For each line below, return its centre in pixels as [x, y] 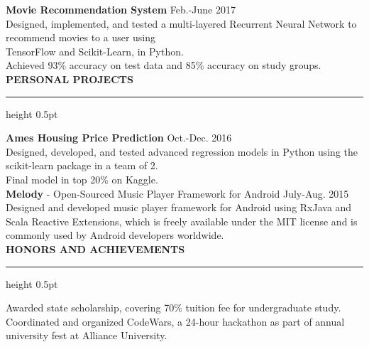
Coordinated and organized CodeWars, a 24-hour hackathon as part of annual [175, 321]
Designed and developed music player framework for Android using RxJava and [179, 207]
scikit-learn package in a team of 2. [82, 165]
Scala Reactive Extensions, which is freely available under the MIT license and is [182, 221]
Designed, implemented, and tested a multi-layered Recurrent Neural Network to [181, 23]
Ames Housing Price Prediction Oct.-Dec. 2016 [119, 138]
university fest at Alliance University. [87, 335]
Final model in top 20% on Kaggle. [82, 179]
